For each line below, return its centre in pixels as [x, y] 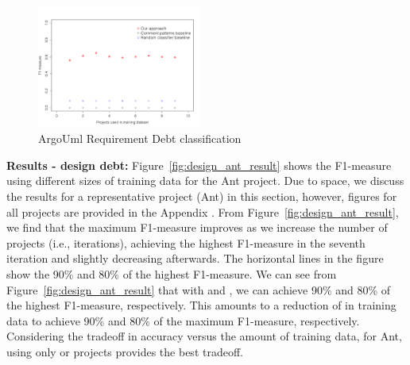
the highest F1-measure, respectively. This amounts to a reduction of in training [201, 305]
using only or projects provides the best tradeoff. [125, 351]
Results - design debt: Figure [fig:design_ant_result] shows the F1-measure [199, 165]
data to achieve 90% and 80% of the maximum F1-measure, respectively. [183, 320]
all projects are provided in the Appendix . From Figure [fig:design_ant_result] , [203, 211]
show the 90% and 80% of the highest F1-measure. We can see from [172, 273]
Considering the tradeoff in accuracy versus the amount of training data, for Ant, [204, 336]
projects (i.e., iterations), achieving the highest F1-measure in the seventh [186, 242]
